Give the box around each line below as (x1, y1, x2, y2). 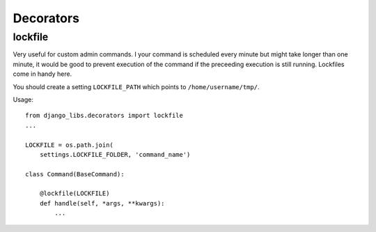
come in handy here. (13, 70, 72, 78)
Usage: (13, 95, 34, 104)
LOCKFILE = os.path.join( (25, 141, 114, 149)
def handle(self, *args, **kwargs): (39, 199, 165, 207)
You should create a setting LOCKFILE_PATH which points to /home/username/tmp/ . (13, 82, 260, 91)
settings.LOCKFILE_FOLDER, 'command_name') (39, 150, 191, 158)
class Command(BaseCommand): (25, 170, 125, 178)
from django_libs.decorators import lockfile (25, 111, 184, 120)
